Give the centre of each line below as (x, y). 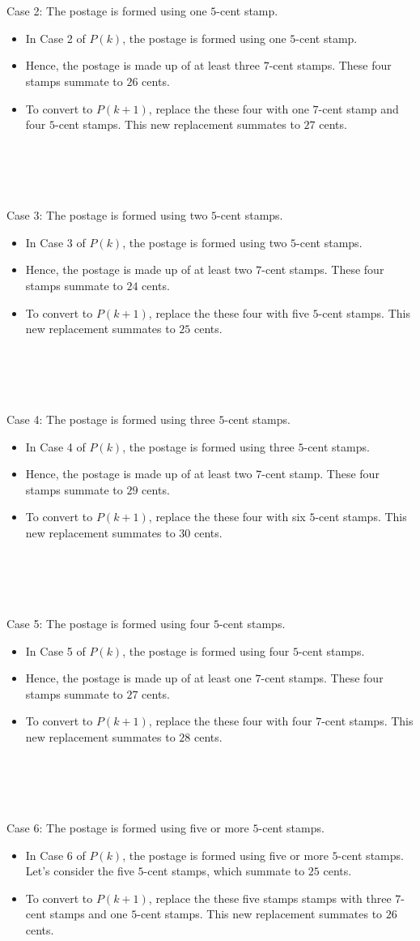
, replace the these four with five (229, 312)
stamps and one (89, 914)
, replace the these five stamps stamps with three (270, 898)
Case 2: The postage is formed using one (107, 11)
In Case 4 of (55, 446)
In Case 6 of (55, 855)
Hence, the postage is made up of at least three (142, 65)
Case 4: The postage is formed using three (111, 419)
